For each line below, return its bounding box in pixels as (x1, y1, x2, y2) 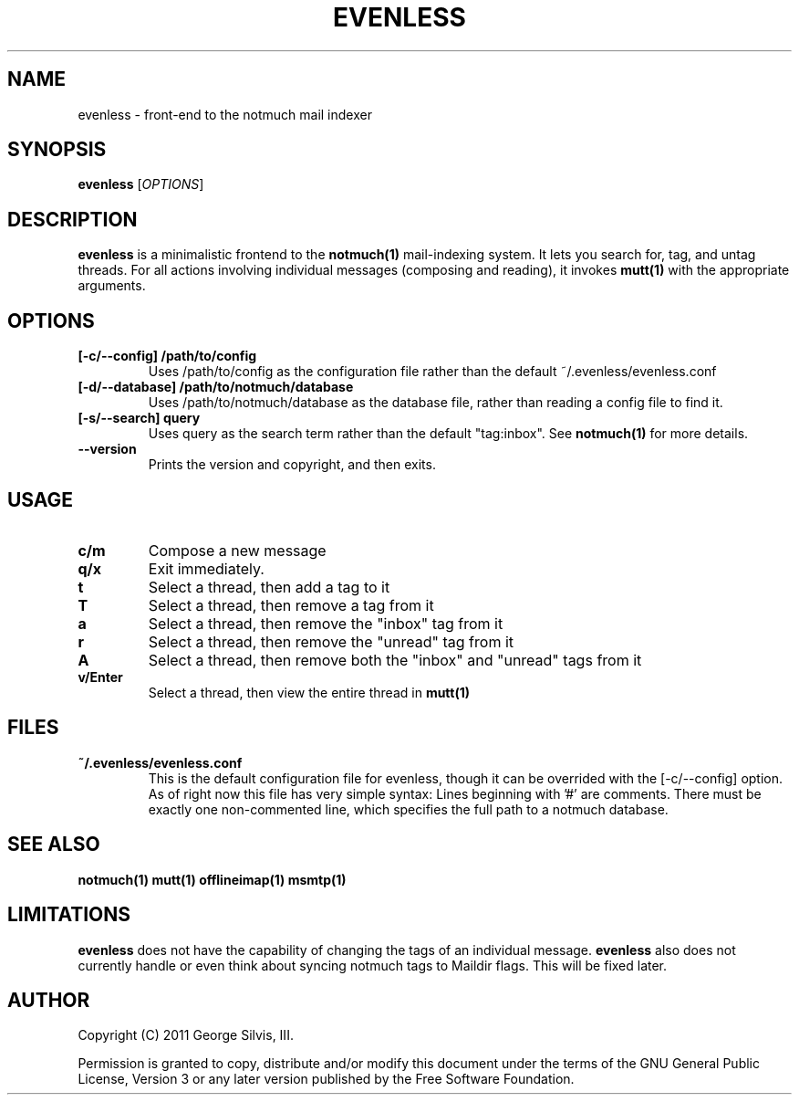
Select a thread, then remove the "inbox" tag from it (148, 614, 503, 633)
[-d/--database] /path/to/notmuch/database (78, 379, 354, 395)
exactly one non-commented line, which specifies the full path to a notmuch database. (148, 801, 669, 817)
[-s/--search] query (78, 410, 201, 426)
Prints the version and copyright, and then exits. (148, 457, 436, 473)
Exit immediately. (148, 559, 265, 578)
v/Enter (78, 668, 123, 685)
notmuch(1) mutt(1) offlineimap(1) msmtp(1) (78, 871, 347, 887)
